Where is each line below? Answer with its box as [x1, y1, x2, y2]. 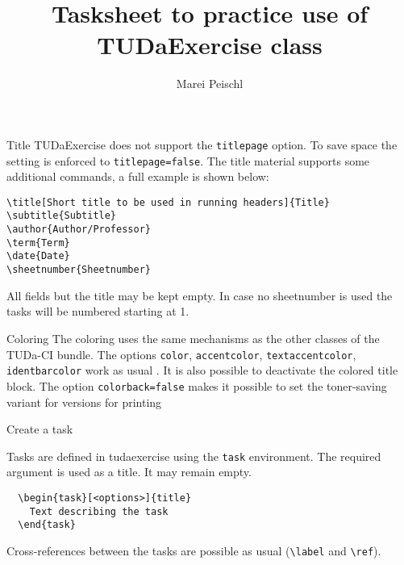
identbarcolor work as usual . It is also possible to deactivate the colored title [6, 362, 398, 379]
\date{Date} [6, 250, 70, 262]
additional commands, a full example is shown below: [6, 168, 269, 185]
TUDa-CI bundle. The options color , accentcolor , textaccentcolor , [6, 345, 356, 362]
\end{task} [18, 519, 76, 531]
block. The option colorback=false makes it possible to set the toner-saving [6, 377, 387, 394]
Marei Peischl [176, 75, 244, 92]
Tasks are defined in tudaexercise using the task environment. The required [6, 447, 381, 464]
